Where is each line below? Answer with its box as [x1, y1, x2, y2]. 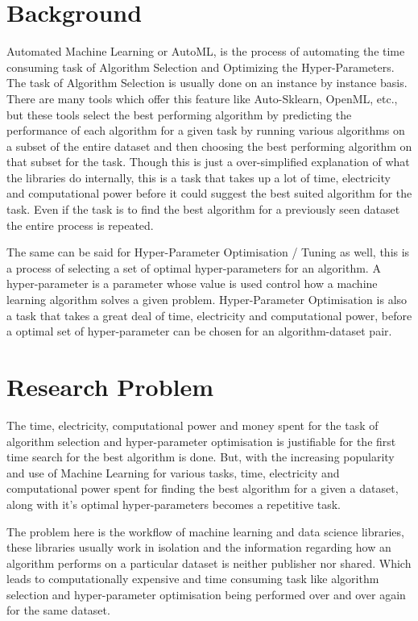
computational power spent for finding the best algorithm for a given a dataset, [6, 480, 399, 497]
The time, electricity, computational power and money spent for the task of [6, 416, 379, 433]
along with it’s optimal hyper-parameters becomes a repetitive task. [6, 495, 341, 512]
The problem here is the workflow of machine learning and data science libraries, [6, 523, 404, 540]
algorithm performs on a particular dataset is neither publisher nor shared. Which [6, 554, 412, 571]
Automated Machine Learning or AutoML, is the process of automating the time [6, 43, 405, 60]
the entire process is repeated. [6, 216, 154, 233]
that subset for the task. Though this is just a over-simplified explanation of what [6, 153, 410, 170]
